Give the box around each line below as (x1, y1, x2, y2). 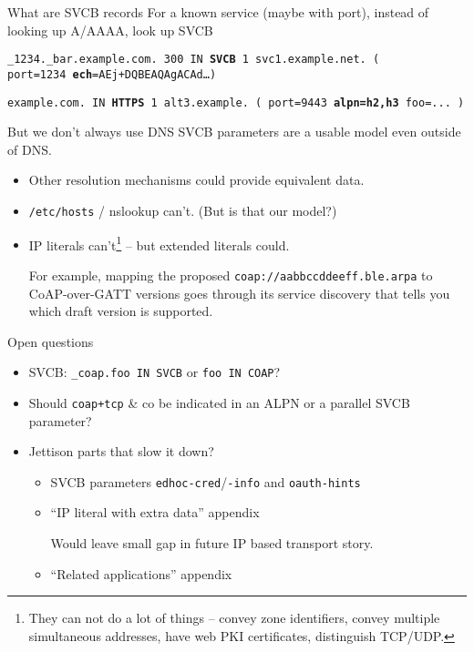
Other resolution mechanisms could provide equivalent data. (28, 170, 365, 189)
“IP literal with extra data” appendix (50, 503, 260, 522)
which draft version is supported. (28, 301, 213, 321)
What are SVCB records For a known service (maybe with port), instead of (7, 3, 429, 21)
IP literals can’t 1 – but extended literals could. (28, 232, 290, 254)
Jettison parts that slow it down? (28, 442, 214, 461)
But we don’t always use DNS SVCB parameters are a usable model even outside (7, 122, 461, 141)
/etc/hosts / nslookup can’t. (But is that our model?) (28, 200, 337, 219)
